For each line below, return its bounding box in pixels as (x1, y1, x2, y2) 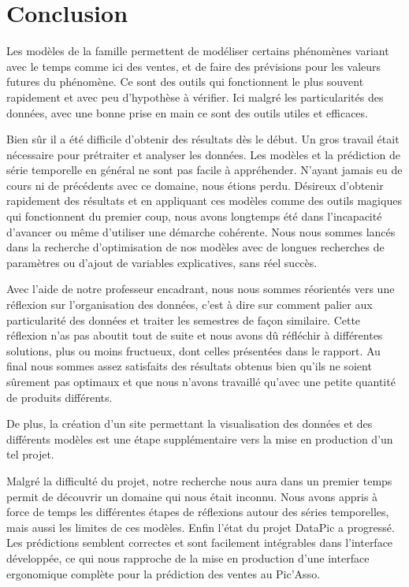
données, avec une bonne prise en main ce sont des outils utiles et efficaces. (6, 104, 368, 121)
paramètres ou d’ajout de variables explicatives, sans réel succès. (6, 254, 318, 270)
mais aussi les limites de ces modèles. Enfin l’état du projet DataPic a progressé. (6, 518, 395, 535)
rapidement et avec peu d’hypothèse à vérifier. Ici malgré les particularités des (6, 88, 384, 105)
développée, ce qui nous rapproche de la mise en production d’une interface (6, 549, 370, 566)
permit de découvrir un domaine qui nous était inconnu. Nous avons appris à (6, 488, 378, 504)
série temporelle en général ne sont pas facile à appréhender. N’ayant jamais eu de (6, 162, 403, 178)
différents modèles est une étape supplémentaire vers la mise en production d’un (6, 430, 393, 447)
